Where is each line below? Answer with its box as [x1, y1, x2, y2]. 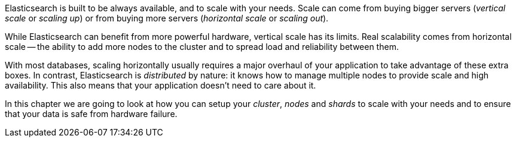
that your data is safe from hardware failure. [5, 109, 178, 119]
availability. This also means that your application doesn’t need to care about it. [5, 80, 316, 90]
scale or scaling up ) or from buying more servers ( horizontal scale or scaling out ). [5, 13, 329, 23]
